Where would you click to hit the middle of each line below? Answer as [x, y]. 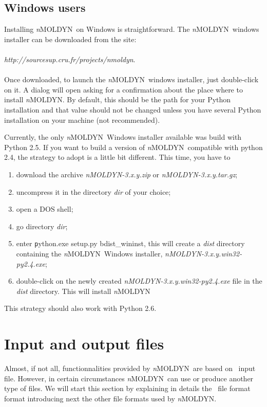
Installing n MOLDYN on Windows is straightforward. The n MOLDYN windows [132, 29]
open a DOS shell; [45, 209]
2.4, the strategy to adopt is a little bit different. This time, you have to [117, 157]
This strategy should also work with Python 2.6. [80, 308]
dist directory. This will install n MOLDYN [83, 291]
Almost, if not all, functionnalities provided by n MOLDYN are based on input [130, 368]
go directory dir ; [42, 226]
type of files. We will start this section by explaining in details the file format [127, 388]
